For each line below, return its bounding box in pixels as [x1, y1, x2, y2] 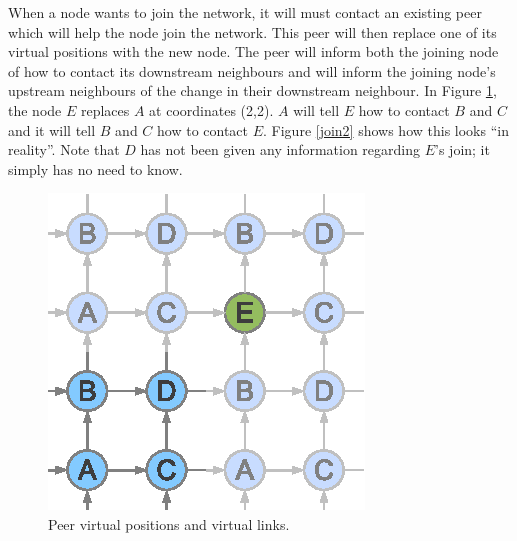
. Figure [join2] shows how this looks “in [263, 119, 509, 140]
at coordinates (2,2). [149, 99, 274, 120]
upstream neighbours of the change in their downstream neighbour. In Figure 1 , [8, 80, 497, 101]
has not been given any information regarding [140, 139, 421, 160]
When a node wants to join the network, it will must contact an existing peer [8, 2, 482, 22]
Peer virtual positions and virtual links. [48, 513, 290, 534]
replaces [80, 99, 130, 120]
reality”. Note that [8, 139, 120, 160]
